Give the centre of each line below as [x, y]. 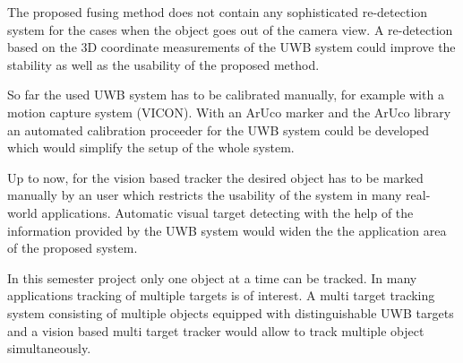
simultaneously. [49, 348]
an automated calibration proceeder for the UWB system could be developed [219, 130]
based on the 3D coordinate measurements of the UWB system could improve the [231, 47]
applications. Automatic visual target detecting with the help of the [227, 212]
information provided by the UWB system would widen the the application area [227, 230]
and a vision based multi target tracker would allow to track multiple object [216, 330]
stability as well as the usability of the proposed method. [163, 64]
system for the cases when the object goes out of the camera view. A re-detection [230, 29]
